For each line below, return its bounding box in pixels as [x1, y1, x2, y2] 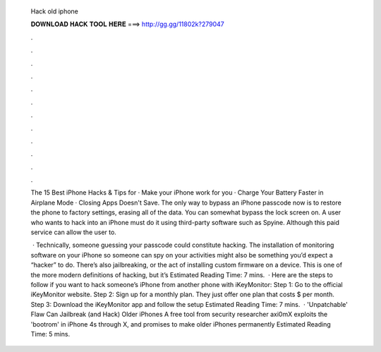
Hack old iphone [30, 7, 79, 16]
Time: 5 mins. [30, 329, 71, 338]
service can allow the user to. [30, 228, 116, 236]
